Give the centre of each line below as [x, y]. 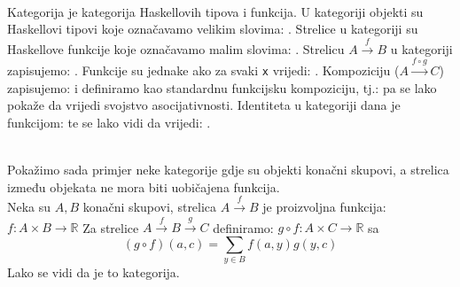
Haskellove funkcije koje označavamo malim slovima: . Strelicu [176, 48]
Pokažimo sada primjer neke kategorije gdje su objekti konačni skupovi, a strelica [228, 169]
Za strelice [111, 227]
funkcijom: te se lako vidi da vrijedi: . [109, 122]
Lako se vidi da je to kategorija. [94, 272]
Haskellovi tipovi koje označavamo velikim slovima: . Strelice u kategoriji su [213, 29]
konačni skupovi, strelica [150, 206]
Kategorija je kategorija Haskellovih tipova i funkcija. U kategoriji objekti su [215, 11]
